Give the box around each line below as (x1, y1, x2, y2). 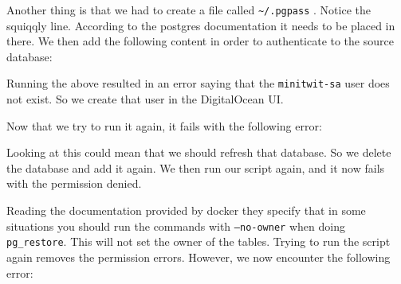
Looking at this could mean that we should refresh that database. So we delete (6, 144, 391, 161)
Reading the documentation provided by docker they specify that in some (6, 202, 366, 219)
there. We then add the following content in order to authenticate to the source (6, 33, 394, 49)
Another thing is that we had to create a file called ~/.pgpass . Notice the (6, 2, 371, 18)
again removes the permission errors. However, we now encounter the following (6, 248, 391, 265)
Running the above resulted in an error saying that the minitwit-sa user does (6, 75, 390, 91)
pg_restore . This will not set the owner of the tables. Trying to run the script (6, 233, 391, 250)
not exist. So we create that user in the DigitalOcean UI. (6, 91, 284, 107)
